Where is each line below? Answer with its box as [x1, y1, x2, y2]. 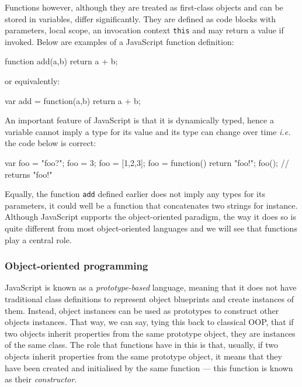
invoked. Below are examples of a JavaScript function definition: [5, 35, 234, 47]
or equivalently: [5, 75, 60, 87]
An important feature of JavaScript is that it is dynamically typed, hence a [5, 114, 274, 126]
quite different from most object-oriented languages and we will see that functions [5, 222, 297, 234]
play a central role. [5, 233, 72, 246]
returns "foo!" [5, 168, 53, 180]
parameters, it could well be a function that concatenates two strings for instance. [5, 199, 298, 211]
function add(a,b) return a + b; [5, 55, 118, 67]
